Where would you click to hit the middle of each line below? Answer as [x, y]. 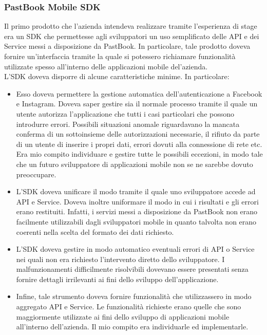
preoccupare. [36, 174]
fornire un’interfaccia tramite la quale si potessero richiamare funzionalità [120, 56]
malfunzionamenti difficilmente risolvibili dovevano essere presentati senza [132, 269]
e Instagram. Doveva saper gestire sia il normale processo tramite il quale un [137, 104]
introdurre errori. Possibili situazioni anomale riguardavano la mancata [128, 124]
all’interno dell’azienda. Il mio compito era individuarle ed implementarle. [132, 327]
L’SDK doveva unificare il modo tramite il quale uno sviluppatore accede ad [136, 191]
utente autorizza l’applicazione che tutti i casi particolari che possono [125, 113]
